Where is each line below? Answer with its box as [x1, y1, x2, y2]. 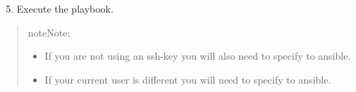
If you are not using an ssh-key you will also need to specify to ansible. [44, 48, 351, 63]
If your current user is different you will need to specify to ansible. [44, 72, 331, 86]
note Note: [27, 25, 70, 39]
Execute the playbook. [16, 1, 113, 15]
